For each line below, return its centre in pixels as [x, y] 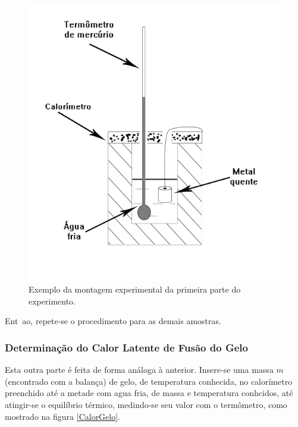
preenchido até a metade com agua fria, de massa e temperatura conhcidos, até [149, 393]
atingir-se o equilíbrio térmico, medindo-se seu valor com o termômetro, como [146, 404]
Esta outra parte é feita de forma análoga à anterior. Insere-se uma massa [139, 370]
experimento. [52, 301]
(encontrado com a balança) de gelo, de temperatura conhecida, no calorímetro [149, 381]
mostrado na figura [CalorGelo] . [63, 416]
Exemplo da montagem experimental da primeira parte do [135, 289]
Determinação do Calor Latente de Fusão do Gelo [126, 347]
